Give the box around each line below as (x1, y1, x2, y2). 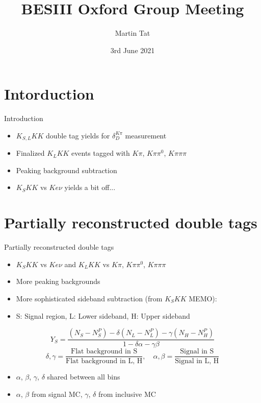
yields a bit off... (64, 182, 116, 193)
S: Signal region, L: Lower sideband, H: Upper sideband (16, 310, 190, 321)
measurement (125, 130, 167, 140)
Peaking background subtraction (16, 164, 117, 175)
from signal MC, (31, 388, 83, 399)
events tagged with (71, 148, 130, 158)
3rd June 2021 (110, 44, 155, 55)
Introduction (4, 113, 43, 124)
